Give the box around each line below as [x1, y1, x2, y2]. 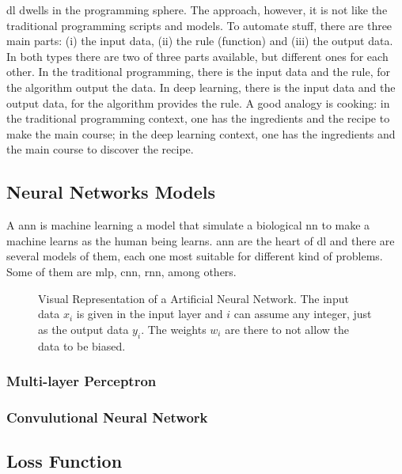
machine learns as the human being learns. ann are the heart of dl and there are [6, 232, 395, 248]
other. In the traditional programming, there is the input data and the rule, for [6, 63, 390, 80]
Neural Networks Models [6, 180, 216, 204]
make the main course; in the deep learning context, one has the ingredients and [6, 125, 396, 142]
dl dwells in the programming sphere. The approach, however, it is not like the [6, 2, 388, 17]
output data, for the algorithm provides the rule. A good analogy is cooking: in [6, 94, 390, 111]
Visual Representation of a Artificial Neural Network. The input [38, 290, 349, 306]
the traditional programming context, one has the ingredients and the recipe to [6, 110, 390, 127]
